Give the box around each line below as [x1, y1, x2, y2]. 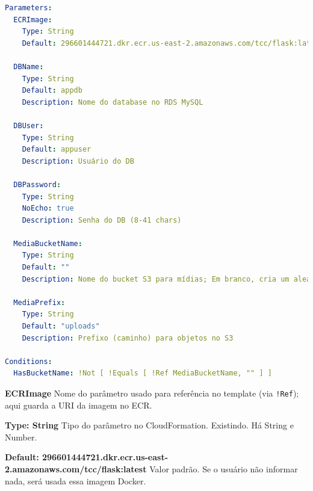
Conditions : [5, 357, 52, 366]
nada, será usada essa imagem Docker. [5, 474, 146, 487]
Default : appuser [22, 145, 91, 154]
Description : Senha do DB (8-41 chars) [22, 215, 182, 224]
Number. [5, 430, 37, 443]
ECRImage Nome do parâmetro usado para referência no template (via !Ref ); [5, 387, 299, 399]
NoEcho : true [22, 204, 74, 213]
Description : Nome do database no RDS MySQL [22, 97, 203, 107]
